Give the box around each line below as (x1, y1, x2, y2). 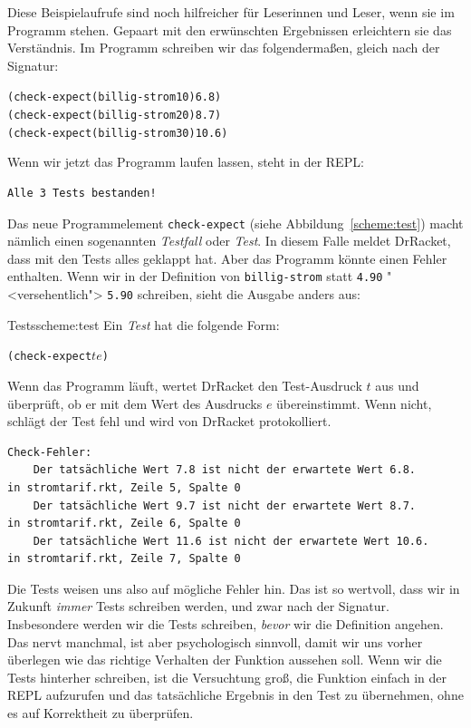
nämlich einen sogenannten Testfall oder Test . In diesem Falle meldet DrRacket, (7, 231, 451, 250)
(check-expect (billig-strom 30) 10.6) (7, 126, 228, 140)
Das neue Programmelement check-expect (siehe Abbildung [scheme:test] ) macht (7, 213, 464, 232)
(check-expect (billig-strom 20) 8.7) (7, 109, 222, 122)
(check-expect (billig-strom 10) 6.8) (7, 91, 222, 104)
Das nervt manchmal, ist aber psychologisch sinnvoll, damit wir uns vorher (7, 632, 423, 651)
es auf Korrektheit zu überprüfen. (7, 704, 194, 723)
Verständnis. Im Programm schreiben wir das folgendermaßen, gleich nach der (7, 38, 440, 57)
